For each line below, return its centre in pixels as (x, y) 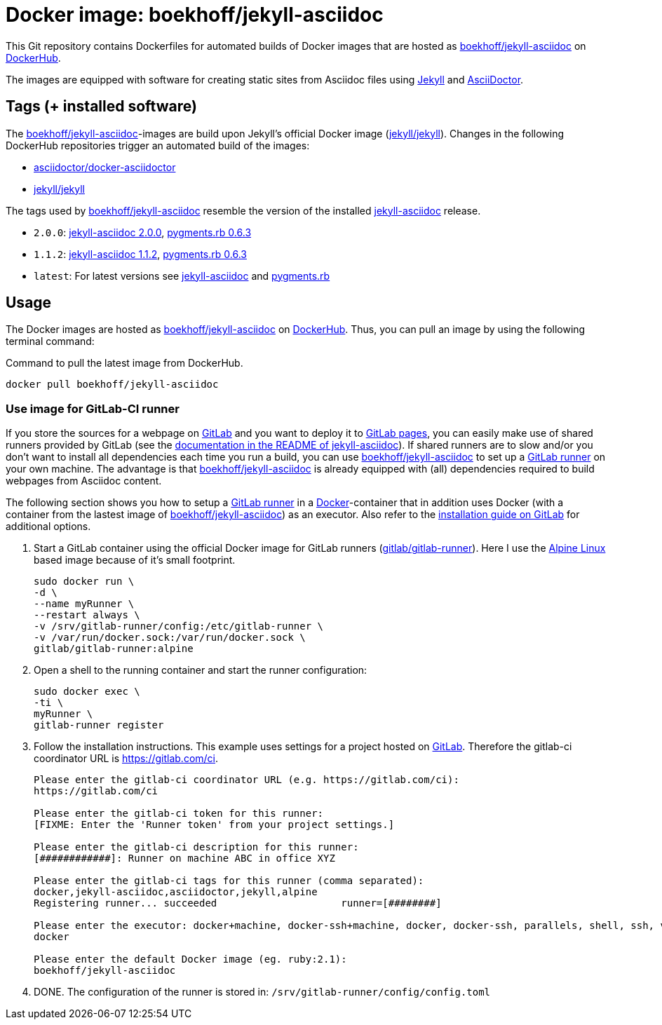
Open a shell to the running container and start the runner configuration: (201, 670)
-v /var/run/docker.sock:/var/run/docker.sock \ (170, 638)
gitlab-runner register (99, 725)
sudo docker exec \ (87, 692)
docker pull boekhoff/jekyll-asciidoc (112, 385)
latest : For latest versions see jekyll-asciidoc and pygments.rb (182, 276)
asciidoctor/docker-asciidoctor (105, 167)
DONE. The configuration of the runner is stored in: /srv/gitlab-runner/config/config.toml (262, 992)
